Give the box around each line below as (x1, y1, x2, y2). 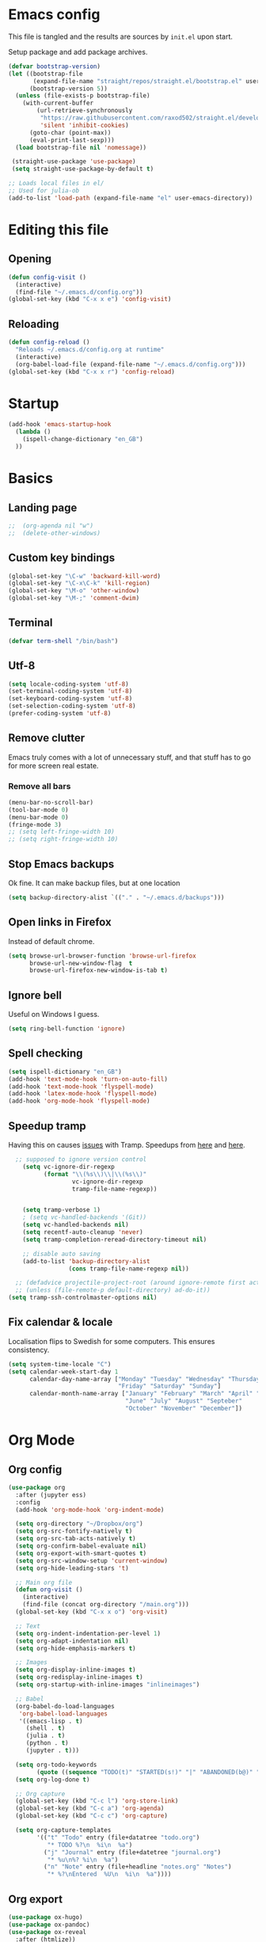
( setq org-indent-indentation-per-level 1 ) (15, 1629, 161, 1637)
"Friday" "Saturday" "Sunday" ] (117, 1382, 222, 1391)
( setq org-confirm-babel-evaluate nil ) (15, 1542, 147, 1550)
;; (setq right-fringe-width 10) (8, 836, 119, 843)
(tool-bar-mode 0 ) (8, 805, 69, 813)
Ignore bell (8, 988, 62, 1002)
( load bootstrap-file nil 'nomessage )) (15, 143, 147, 151)
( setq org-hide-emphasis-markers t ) (15, 1644, 136, 1652)
